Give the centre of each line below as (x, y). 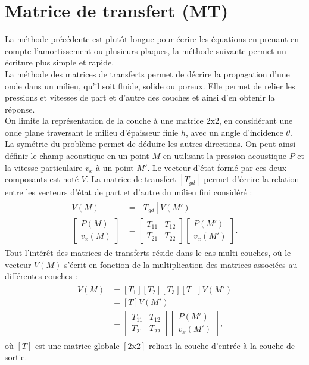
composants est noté (42, 179)
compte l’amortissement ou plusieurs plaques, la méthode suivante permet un (146, 50)
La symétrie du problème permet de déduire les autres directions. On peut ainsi (150, 144)
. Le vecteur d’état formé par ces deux (217, 167)
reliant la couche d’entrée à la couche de (222, 345)
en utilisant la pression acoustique (224, 156)
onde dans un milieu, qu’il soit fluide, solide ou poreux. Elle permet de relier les (150, 85)
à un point (115, 167)
